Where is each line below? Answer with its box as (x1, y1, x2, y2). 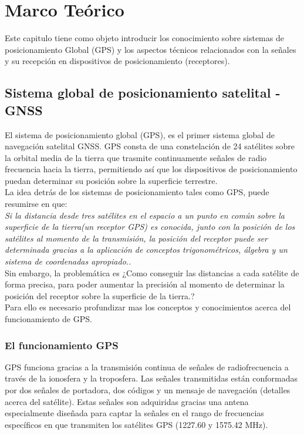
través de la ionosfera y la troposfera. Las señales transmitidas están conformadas (5, 372, 298, 384)
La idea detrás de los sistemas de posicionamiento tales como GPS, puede (5, 186, 269, 198)
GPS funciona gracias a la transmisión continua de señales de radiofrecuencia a (5, 360, 289, 373)
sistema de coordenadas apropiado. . (5, 255, 131, 267)
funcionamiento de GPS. (5, 313, 92, 324)
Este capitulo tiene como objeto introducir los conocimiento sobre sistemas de (5, 32, 284, 44)
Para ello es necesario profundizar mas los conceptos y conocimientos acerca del (5, 301, 291, 313)
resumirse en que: (5, 198, 67, 210)
